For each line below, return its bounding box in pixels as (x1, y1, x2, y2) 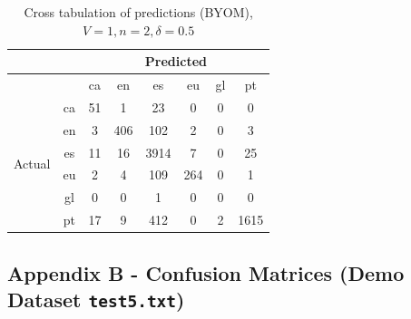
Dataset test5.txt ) (7, 285, 185, 313)
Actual (14, 153, 51, 172)
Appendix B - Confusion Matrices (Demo (7, 258, 405, 286)
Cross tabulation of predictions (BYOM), (24, 3, 253, 21)
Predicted (144, 52, 207, 71)
